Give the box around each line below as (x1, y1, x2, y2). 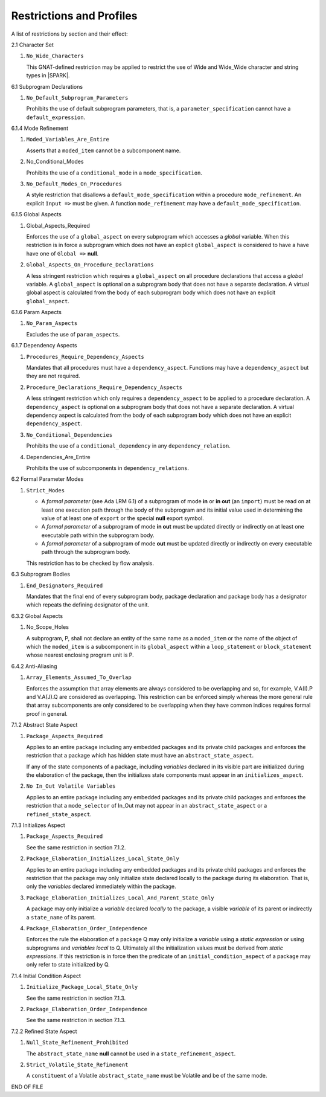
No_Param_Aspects (26, 320, 78, 327)
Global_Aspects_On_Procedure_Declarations (26, 262, 154, 268)
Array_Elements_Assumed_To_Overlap (26, 674, 132, 681)
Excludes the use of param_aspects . (26, 330, 120, 338)
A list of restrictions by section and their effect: (11, 30, 128, 37)
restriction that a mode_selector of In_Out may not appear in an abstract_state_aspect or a (26, 802, 267, 809)
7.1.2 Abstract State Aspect (11, 721, 78, 729)
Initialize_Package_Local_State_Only (26, 983, 138, 991)
